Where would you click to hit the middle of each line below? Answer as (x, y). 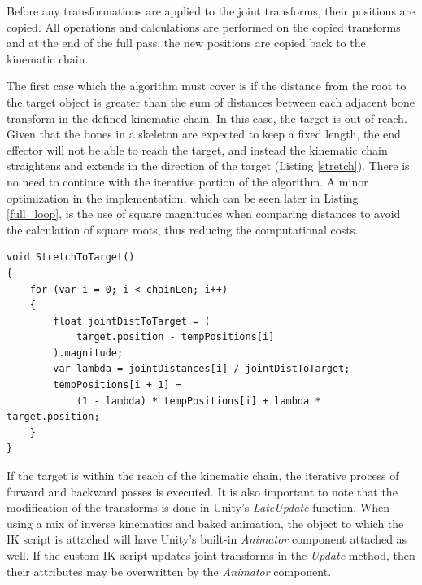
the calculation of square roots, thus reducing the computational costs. (183, 229)
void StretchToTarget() (71, 258)
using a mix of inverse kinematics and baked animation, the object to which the (205, 523)
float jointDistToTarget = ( (132, 321)
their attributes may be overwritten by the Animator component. (169, 571)
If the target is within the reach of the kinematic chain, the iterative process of (203, 476)
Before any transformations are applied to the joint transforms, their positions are (211, 11)
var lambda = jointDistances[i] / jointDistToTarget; (202, 369)
